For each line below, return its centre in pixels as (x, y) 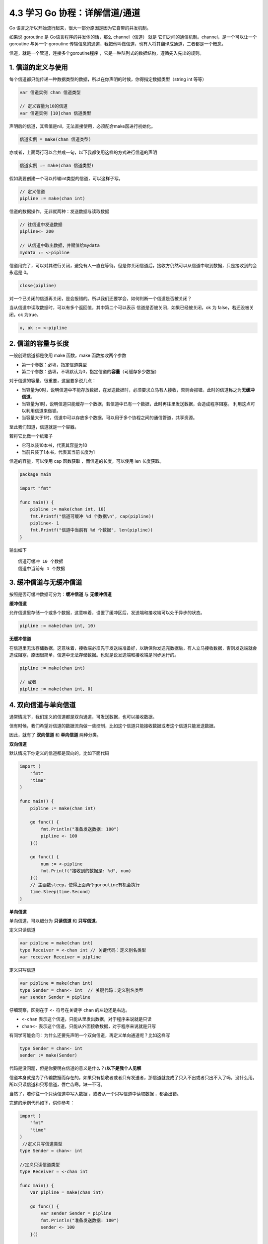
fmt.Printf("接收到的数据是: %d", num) (86, 871)
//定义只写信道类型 (42, 1144)
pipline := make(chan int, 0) (56, 689)
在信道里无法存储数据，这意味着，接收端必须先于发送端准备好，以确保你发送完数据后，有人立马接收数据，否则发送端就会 (133, 648)
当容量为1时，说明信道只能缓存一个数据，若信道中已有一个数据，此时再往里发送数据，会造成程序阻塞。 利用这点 (136, 404)
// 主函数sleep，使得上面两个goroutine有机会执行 (85, 885)
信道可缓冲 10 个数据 (41, 562)
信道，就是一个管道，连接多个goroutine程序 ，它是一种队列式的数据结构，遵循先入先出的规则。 (107, 53)
